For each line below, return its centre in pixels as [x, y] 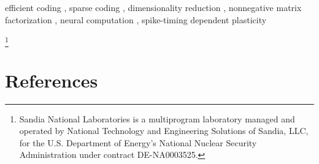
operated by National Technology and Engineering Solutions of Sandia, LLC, [164, 131]
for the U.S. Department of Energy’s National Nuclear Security [138, 142]
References [52, 80]
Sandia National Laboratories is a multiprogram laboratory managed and [157, 118]
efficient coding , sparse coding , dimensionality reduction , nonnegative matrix [153, 7]
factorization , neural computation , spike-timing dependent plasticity [136, 19]
